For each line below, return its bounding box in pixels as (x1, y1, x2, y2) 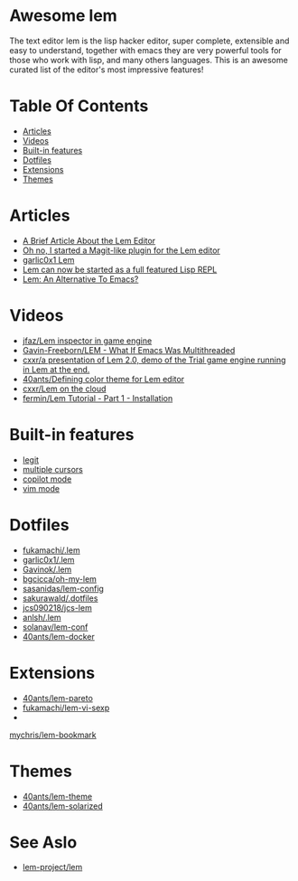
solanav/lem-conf (22, 621, 88, 633)
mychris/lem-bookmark (9, 729, 97, 740)
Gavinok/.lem (22, 564, 72, 575)
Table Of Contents (9, 96, 149, 117)
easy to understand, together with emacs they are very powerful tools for (9, 44, 282, 55)
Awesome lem (9, 5, 117, 26)
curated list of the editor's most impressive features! (9, 64, 204, 75)
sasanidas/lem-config (22, 583, 104, 594)
